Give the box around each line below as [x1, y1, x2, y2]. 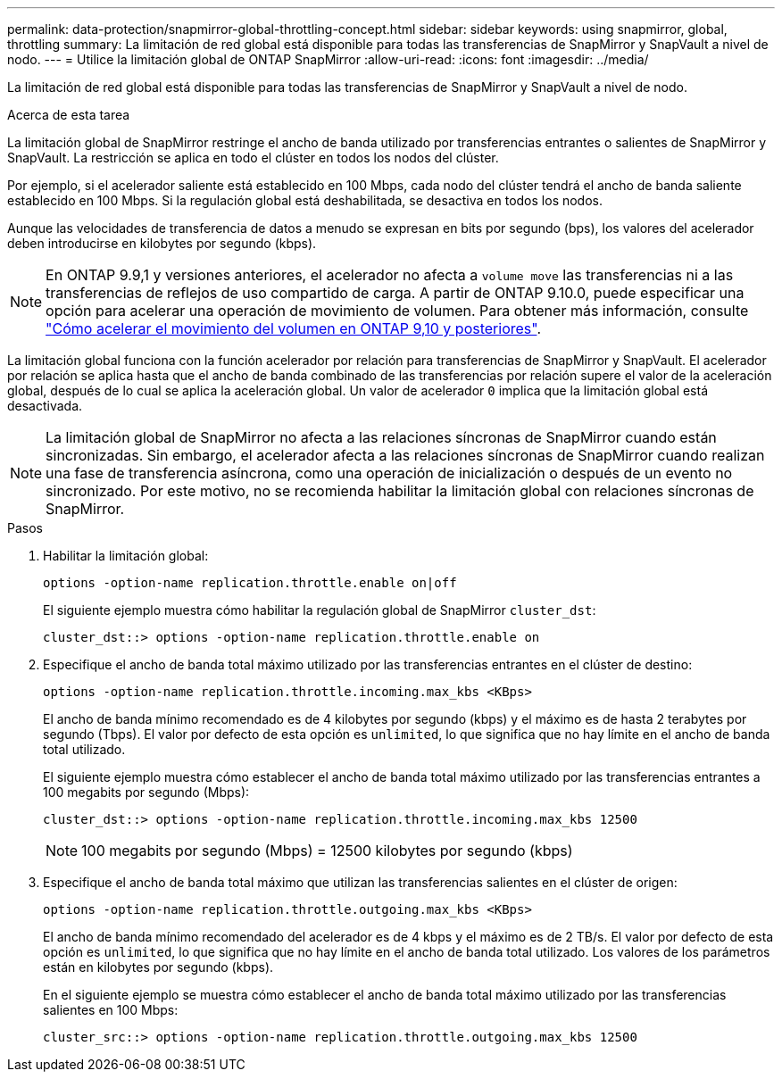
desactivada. [7, 398, 83, 413]
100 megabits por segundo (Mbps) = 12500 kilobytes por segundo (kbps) [81, 842, 573, 859]
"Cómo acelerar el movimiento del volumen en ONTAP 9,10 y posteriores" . [46, 320, 542, 337]
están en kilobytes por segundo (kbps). [43, 959, 274, 975]
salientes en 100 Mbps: [43, 1002, 179, 1017]
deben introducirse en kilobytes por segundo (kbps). [7, 236, 317, 251]
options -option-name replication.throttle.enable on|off [43, 576, 457, 590]
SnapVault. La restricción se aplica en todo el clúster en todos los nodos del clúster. [7, 150, 499, 165]
